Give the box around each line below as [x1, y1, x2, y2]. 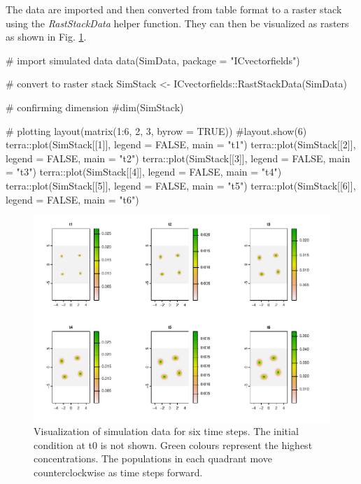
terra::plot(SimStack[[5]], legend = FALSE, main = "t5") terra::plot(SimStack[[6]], [6, 178, 356, 192]
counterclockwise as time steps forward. [34, 465, 203, 480]
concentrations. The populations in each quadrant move [34, 451, 272, 466]
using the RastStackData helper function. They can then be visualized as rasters [6, 15, 349, 30]
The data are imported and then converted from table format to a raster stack [6, 2, 342, 16]
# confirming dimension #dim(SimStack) [6, 99, 184, 114]
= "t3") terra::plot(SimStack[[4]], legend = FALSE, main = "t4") [6, 164, 282, 179]
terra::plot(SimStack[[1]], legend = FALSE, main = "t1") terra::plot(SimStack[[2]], [6, 137, 356, 152]
